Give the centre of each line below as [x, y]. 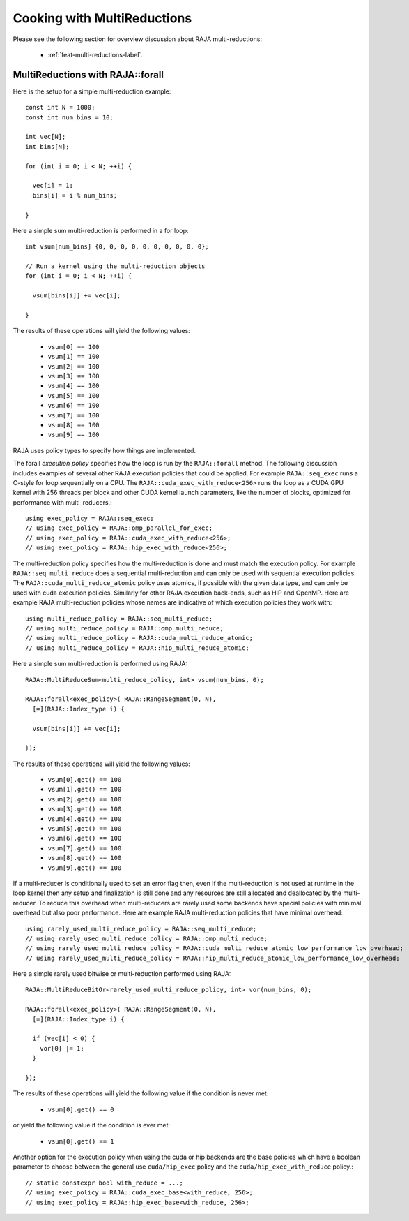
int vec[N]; [46, 137]
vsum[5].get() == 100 [85, 829]
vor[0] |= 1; [62, 1048]
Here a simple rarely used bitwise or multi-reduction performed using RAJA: [122, 974]
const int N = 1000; [60, 108]
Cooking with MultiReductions [102, 18]
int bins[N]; [47, 146]
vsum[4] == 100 [74, 386]
